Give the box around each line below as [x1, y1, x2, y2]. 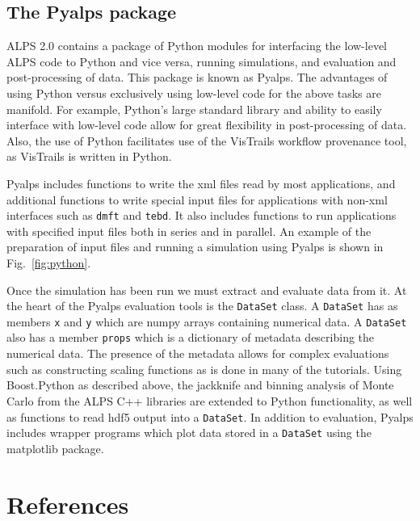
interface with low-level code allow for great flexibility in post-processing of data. [6, 116, 407, 133]
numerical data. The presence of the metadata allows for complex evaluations [6, 345, 389, 362]
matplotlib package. [6, 439, 104, 456]
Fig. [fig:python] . [6, 254, 91, 271]
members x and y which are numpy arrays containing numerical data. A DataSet [6, 313, 407, 330]
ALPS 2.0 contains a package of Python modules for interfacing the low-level [6, 37, 387, 54]
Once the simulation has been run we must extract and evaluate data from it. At [6, 281, 407, 298]
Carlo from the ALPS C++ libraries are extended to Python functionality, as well [6, 392, 413, 409]
